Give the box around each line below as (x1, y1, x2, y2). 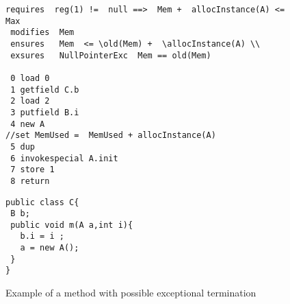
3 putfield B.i (10, 107, 79, 117)
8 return (10, 176, 50, 186)
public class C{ (5, 197, 79, 207)
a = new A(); (20, 243, 79, 253)
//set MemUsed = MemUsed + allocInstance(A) (5, 130, 216, 141)
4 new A (10, 119, 45, 129)
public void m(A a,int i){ (10, 220, 133, 230)
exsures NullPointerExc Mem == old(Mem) (10, 50, 211, 60)
